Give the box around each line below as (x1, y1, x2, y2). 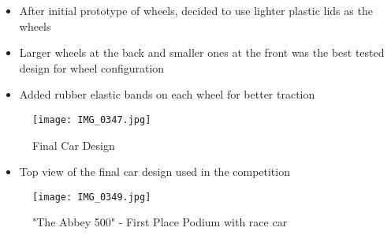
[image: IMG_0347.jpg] (32, 114, 151, 125)
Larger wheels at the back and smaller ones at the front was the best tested (19, 44, 385, 61)
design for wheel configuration (19, 59, 165, 76)
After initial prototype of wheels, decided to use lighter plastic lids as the (19, 2, 373, 18)
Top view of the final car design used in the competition (19, 163, 290, 180)
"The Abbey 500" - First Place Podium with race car (32, 214, 288, 230)
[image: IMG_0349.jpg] (32, 191, 151, 203)
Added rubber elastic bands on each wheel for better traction (19, 86, 315, 103)
